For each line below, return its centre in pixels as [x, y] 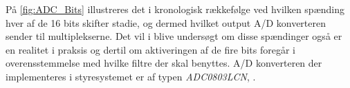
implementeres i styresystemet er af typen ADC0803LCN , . [131, 76]
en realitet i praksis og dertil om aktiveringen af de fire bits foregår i [150, 49]
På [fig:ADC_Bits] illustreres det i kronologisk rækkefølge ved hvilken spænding [175, 9]
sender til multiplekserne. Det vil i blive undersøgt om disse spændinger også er [174, 36]
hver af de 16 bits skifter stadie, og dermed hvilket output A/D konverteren [166, 22]
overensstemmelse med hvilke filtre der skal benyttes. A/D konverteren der [164, 63]
